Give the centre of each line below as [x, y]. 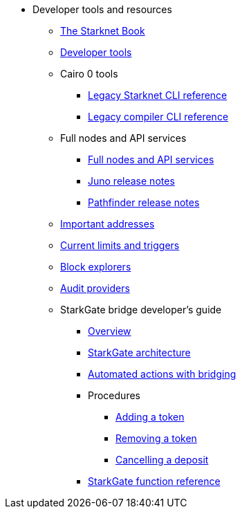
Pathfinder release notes [144, 202]
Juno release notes [131, 181]
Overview [110, 331]
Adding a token [150, 417]
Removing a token [156, 438]
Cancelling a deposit [162, 460]
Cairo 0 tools [89, 74]
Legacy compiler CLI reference [158, 117]
